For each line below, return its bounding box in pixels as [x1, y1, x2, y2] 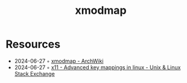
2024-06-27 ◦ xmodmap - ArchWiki [14, 57, 104, 64]
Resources [5, 37, 61, 51]
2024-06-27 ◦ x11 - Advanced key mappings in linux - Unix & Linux [14, 64, 181, 71]
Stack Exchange [14, 70, 55, 77]
